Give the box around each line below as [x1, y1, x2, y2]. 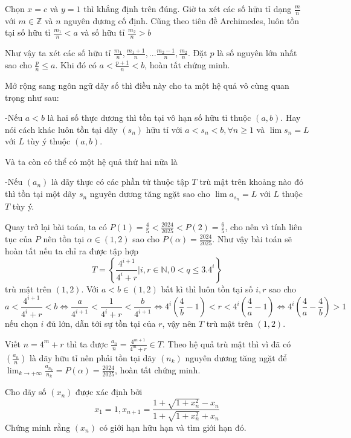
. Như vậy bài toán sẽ [212, 232, 292, 245]
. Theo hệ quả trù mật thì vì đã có [163, 337, 291, 350]
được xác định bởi [76, 385, 143, 398]
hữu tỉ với [146, 123, 182, 135]
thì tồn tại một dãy [5, 187, 77, 200]
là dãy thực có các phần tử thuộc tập [51, 175, 189, 188]
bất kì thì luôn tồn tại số [161, 282, 253, 295]
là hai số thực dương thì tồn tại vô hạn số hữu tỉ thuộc [47, 111, 251, 124]
